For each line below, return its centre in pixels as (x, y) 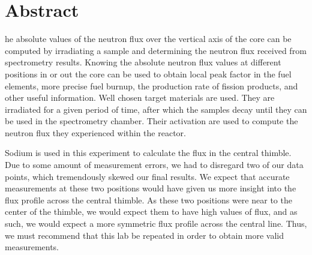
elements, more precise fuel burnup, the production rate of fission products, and (151, 85)
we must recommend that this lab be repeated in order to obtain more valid (145, 235)
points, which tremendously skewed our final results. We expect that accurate (147, 176)
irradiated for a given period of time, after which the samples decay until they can (156, 109)
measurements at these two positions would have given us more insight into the (151, 188)
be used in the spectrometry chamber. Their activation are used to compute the (151, 121)
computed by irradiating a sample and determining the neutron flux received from (156, 50)
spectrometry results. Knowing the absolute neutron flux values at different (143, 62)
